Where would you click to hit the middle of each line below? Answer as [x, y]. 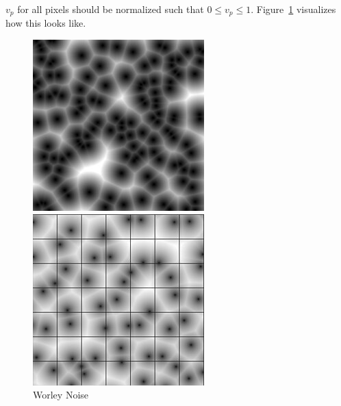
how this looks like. [46, 23]
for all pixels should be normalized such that [111, 9]
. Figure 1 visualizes [293, 9]
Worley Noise [61, 395]
